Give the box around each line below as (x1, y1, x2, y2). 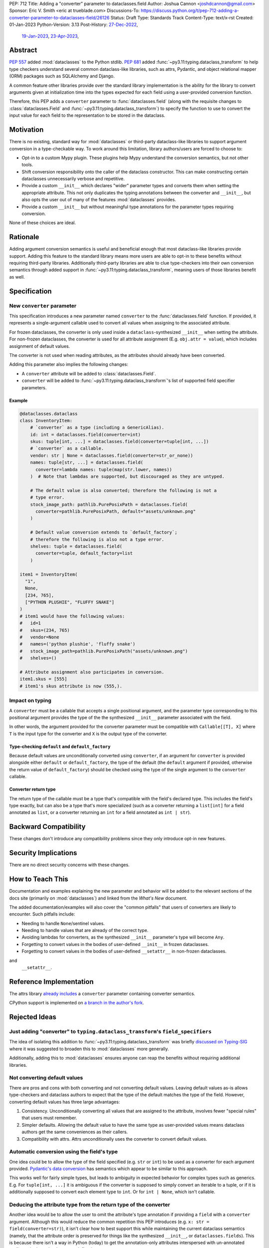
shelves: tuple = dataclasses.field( (30, 543, 123, 549)
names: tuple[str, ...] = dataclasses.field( (30, 460, 143, 465)
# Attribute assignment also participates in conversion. (19, 669, 164, 675)
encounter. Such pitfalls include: (9, 911, 76, 917)
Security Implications (9, 849, 77, 857)
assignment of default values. (9, 343, 70, 349)
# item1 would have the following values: (19, 613, 125, 619)
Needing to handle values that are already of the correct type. (21, 928, 149, 934)
